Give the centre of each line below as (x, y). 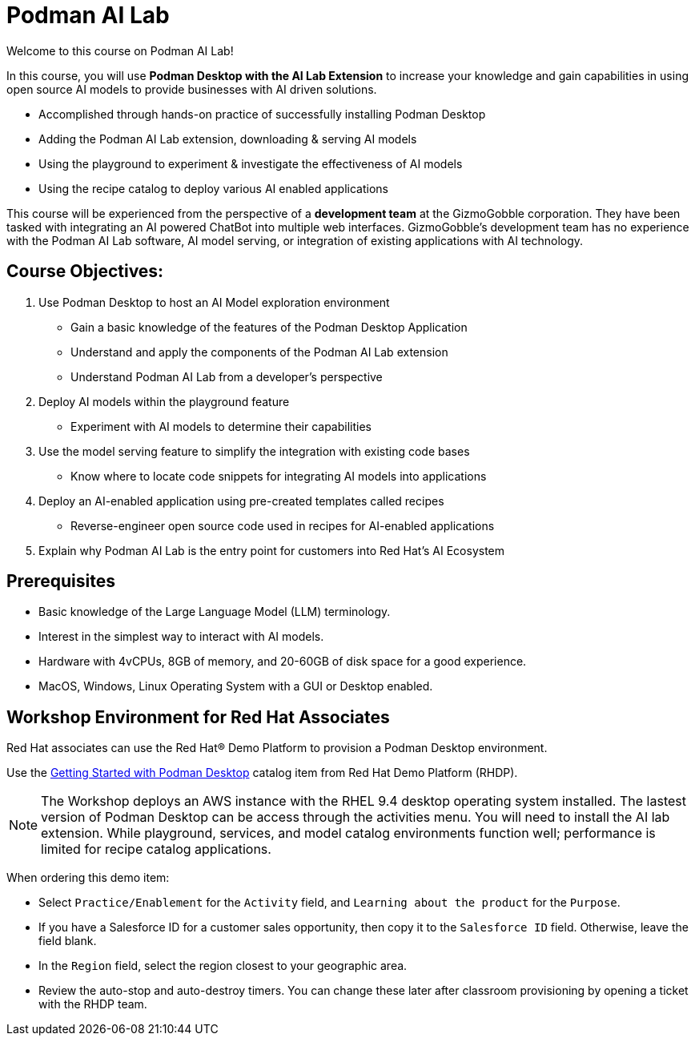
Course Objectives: (85, 272)
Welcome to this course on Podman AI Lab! (120, 50)
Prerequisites (61, 581)
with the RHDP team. (93, 1004)
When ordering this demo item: (88, 878)
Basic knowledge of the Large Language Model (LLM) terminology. (215, 612)
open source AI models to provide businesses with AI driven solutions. (192, 89)
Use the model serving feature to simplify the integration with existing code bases (254, 451)
